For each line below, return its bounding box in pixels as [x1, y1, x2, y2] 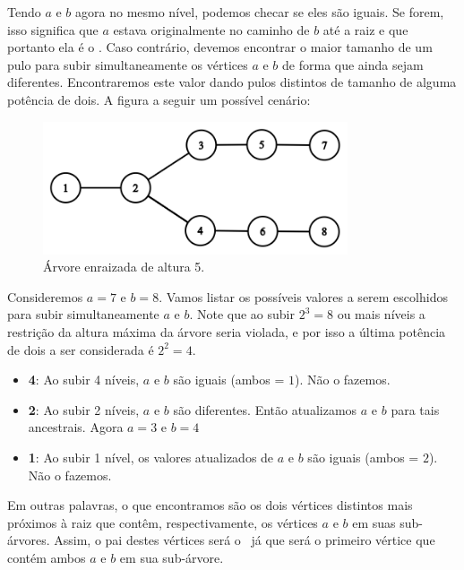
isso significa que [7, 20, 99, 39]
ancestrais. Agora [28, 418, 124, 436]
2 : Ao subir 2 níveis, [28, 400, 140, 419]
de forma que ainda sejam [282, 55, 424, 73]
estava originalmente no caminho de [113, 20, 310, 39]
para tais [391, 400, 440, 419]
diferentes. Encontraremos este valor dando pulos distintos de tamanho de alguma [7, 73, 457, 91]
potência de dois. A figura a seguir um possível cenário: [7, 90, 311, 108]
